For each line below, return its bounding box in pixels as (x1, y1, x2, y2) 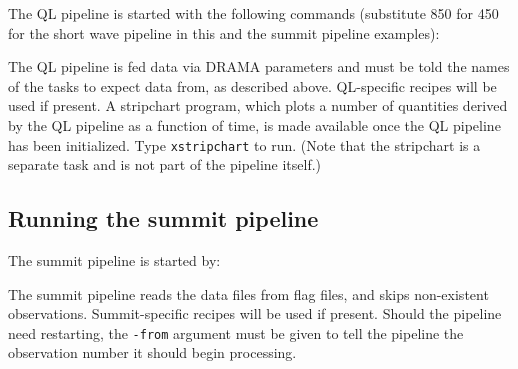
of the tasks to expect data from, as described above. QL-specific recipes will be (8, 75, 497, 96)
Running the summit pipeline (8, 203, 319, 234)
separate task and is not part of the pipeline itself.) (8, 154, 322, 175)
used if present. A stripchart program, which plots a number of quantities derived (8, 95, 508, 116)
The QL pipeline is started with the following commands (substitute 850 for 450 (8, 3, 499, 23)
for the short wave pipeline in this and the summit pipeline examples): (8, 22, 440, 43)
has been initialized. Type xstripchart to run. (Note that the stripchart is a (8, 134, 481, 155)
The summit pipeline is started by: (8, 250, 221, 271)
